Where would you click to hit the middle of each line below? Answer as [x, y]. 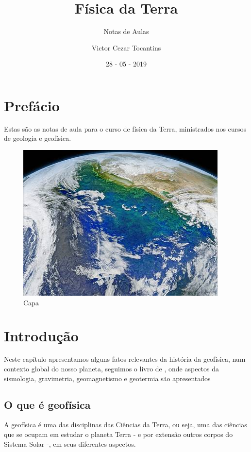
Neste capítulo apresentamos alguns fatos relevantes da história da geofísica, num [125, 359]
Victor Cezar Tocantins [126, 47]
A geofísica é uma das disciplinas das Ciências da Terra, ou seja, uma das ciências [125, 425]
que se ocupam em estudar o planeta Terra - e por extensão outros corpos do [118, 434]
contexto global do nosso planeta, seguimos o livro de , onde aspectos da [112, 368]
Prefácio [32, 105]
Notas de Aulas [126, 31]
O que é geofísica [47, 404]
